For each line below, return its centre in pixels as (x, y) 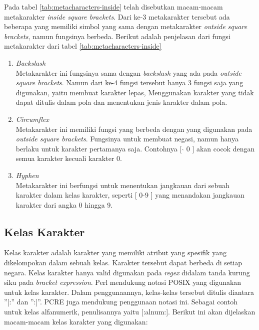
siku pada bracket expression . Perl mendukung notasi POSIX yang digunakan (123, 282)
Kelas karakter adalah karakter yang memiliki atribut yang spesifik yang (115, 253)
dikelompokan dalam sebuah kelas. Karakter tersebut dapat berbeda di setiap (123, 263)
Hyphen (27, 175)
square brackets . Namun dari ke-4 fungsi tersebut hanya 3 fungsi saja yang (129, 82)
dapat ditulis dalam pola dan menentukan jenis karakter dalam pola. (121, 102)
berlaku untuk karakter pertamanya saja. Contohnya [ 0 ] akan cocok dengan (135, 148)
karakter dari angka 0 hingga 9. (64, 204)
